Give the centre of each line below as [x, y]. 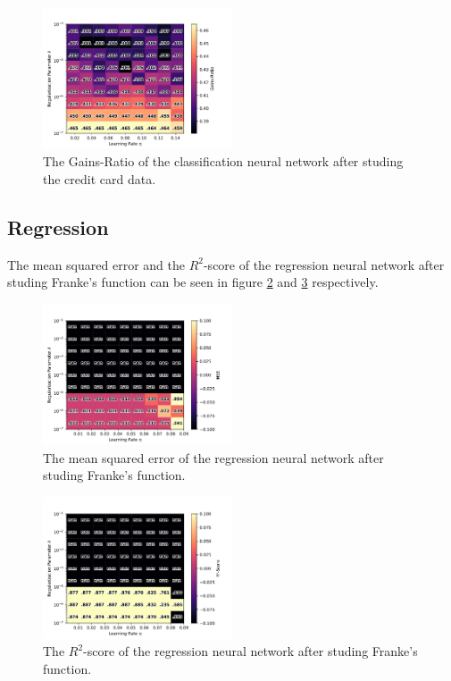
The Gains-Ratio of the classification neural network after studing [223, 161]
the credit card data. [100, 178]
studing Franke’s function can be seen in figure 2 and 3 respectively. [193, 282]
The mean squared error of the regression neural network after [213, 457]
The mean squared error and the [96, 264]
